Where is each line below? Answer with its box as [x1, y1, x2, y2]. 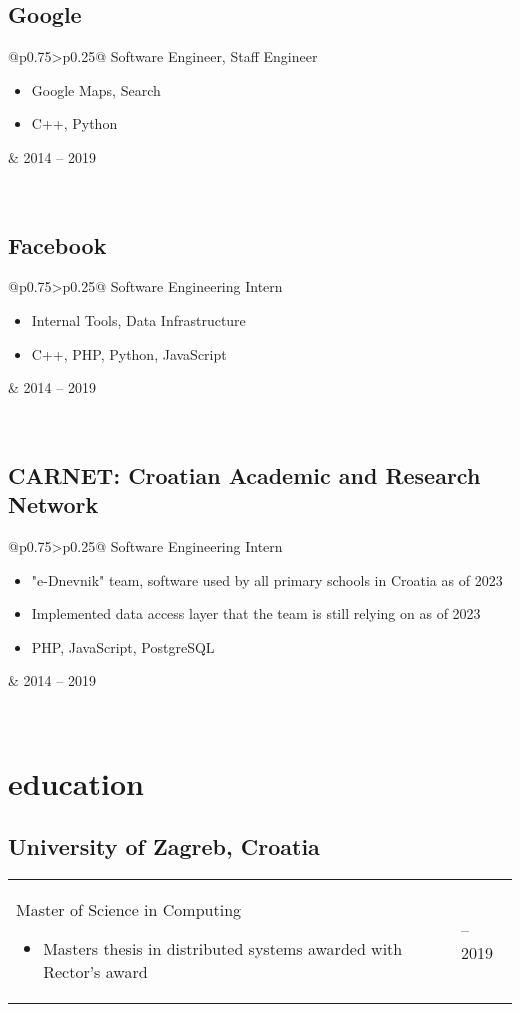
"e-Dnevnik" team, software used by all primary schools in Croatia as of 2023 [31, 569, 503, 590]
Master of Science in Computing [16, 898, 242, 922]
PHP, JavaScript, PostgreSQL [31, 636, 215, 657]
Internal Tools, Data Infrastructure [31, 309, 246, 330]
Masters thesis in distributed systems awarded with [43, 937, 403, 961]
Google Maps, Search [31, 79, 161, 100]
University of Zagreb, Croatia [8, 831, 320, 862]
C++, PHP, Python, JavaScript [31, 343, 227, 364]
